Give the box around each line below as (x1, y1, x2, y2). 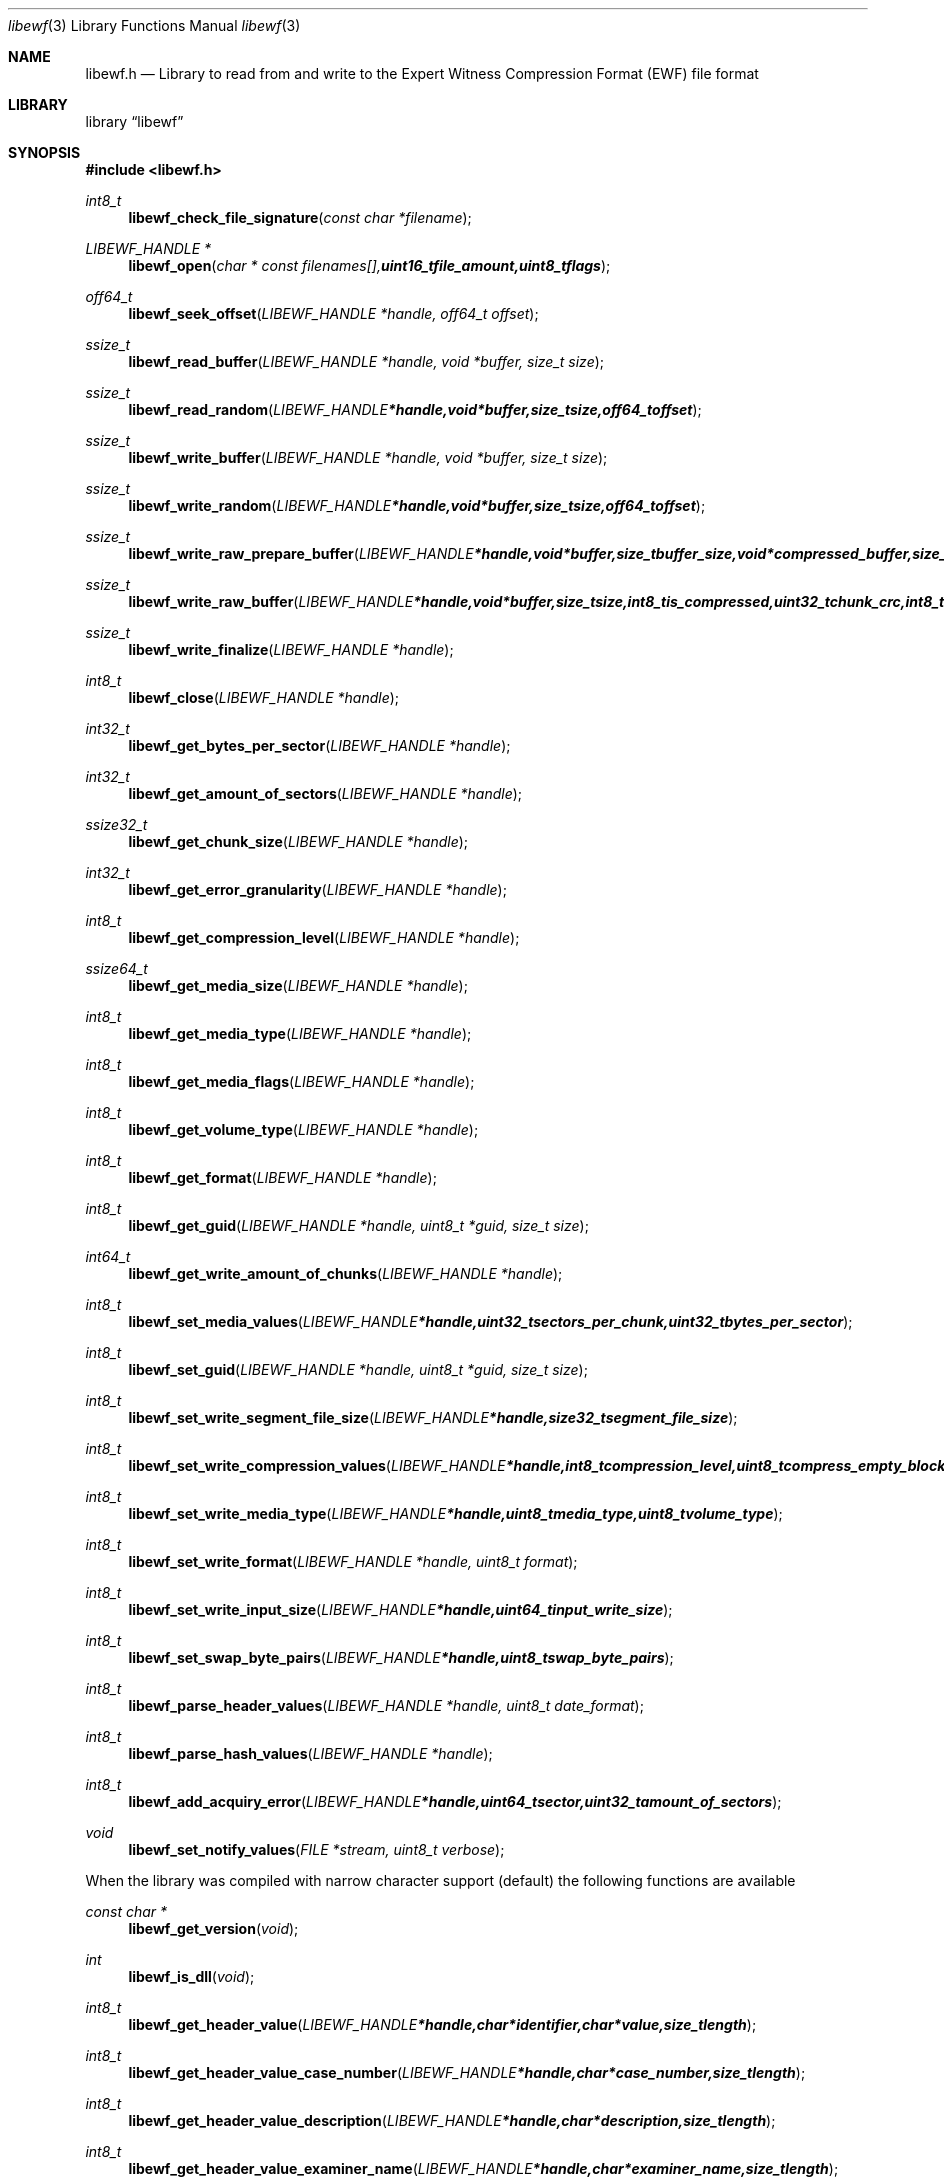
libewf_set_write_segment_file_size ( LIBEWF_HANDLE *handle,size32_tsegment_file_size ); (128, 1409, 738, 1426)
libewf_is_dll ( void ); (128, 1968, 255, 1985)
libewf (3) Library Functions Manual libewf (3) (8, 17, 301, 34)
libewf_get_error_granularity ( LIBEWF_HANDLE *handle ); (128, 881, 507, 898)
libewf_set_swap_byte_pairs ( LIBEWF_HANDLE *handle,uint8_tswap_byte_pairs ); (128, 1649, 674, 1666)
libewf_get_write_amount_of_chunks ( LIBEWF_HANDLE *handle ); (128, 1265, 563, 1282)
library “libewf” (85, 113, 184, 130)
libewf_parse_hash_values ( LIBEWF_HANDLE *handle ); (128, 1745, 493, 1762)
